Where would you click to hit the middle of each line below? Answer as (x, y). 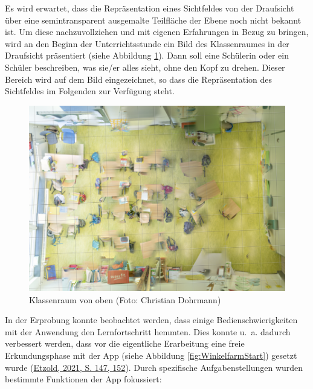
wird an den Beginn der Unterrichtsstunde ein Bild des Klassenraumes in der (147, 43)
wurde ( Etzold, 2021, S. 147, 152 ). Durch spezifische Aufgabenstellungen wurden (154, 367)
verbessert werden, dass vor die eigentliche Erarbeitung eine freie (125, 343)
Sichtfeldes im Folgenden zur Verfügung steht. (90, 91)
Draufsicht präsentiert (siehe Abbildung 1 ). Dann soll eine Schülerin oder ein (147, 55)
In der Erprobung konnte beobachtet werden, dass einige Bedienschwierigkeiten (151, 320)
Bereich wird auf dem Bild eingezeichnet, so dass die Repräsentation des (139, 79)
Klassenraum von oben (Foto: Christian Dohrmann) (125, 299)
